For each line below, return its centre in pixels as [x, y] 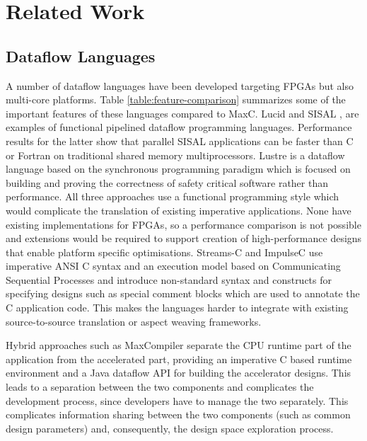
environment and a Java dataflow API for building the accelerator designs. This [179, 373]
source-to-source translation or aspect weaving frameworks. [134, 321]
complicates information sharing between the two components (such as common [178, 414]
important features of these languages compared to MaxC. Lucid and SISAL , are [182, 113]
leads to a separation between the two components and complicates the [160, 387]
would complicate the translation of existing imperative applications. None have [179, 210]
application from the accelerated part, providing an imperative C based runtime [179, 359]
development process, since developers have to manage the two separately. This [177, 400]
